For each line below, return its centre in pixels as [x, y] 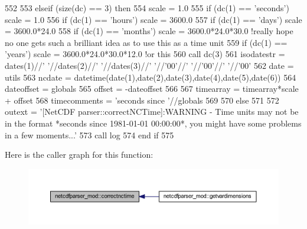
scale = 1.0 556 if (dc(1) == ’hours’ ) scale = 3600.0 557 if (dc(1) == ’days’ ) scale [153, 19]
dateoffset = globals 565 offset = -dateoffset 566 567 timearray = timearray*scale [152, 89]
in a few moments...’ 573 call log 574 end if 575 [89, 135]
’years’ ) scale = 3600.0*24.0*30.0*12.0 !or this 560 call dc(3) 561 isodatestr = [145, 54]
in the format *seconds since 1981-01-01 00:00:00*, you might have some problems [153, 123]
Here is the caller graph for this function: [79, 155]
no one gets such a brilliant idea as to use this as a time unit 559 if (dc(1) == [146, 42]
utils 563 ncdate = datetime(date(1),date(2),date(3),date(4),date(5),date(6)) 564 [151, 77]
